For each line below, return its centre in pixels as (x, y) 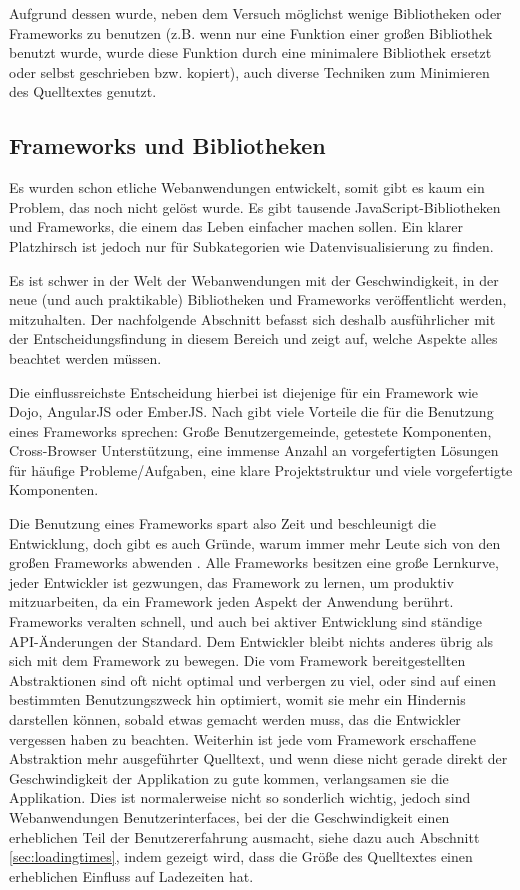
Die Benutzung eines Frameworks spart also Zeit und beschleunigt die (222, 523)
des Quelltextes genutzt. (83, 91)
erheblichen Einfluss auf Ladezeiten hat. (131, 875)
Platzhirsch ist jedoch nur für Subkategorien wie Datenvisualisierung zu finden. (251, 245)
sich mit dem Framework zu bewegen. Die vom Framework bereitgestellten (237, 660)
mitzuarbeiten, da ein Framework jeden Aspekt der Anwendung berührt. (231, 601)
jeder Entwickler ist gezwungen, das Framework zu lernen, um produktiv (231, 581)
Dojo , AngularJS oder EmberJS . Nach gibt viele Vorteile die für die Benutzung (251, 411)
